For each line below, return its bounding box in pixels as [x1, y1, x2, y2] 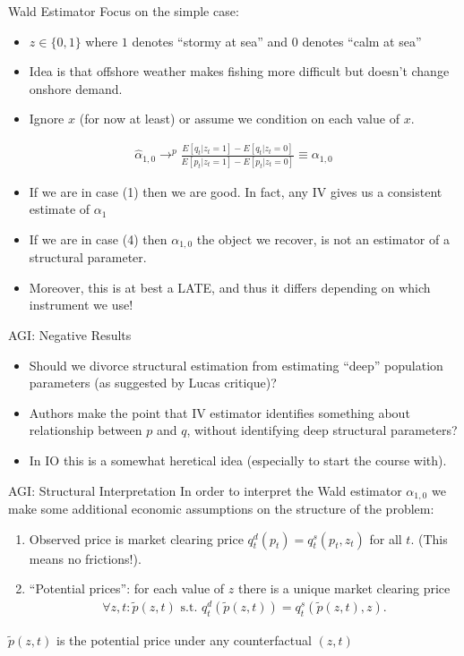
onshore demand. [29, 79, 123, 98]
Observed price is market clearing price [29, 529, 244, 548]
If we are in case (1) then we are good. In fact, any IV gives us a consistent [29, 182, 443, 200]
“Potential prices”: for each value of [29, 579, 225, 598]
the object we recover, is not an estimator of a [196, 229, 450, 248]
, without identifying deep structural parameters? [186, 421, 458, 439]
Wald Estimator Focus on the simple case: [8, 2, 239, 20]
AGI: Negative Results [8, 326, 132, 345]
